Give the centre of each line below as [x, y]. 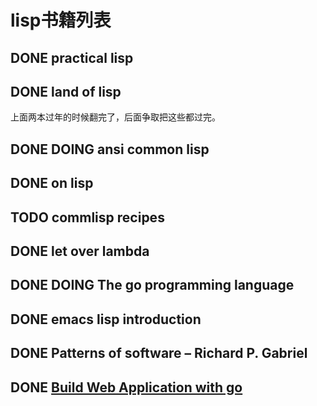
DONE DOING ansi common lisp [110, 149]
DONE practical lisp [72, 57]
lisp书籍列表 [61, 20]
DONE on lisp [52, 183]
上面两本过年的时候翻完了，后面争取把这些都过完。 [115, 117]
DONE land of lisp [66, 91]
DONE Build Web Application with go [126, 387]
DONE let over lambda [80, 251]
